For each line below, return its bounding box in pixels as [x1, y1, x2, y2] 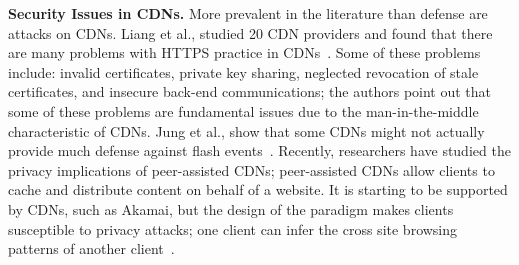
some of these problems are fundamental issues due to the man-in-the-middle [8, 100, 479, 121]
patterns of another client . [8, 238, 175, 259]
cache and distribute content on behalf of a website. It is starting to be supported [8, 179, 508, 200]
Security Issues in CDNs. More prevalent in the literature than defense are [8, 3, 488, 23]
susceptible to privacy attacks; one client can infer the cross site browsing [8, 218, 458, 239]
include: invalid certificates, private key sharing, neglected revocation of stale [8, 61, 479, 82]
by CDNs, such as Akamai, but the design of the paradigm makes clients [8, 198, 454, 219]
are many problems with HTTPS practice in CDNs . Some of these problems [8, 42, 481, 63]
